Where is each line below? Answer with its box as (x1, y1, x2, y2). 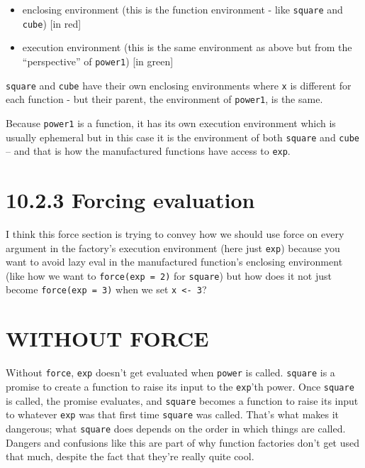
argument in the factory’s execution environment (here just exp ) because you (6, 240, 340, 255)
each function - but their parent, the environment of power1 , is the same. (6, 92, 323, 107)
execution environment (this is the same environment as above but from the (22, 40, 352, 55)
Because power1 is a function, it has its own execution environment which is (6, 115, 336, 130)
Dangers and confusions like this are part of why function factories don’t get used (6, 435, 359, 450)
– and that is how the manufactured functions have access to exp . (6, 143, 291, 158)
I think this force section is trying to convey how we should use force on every (6, 226, 344, 241)
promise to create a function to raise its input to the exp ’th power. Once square (6, 379, 354, 393)
